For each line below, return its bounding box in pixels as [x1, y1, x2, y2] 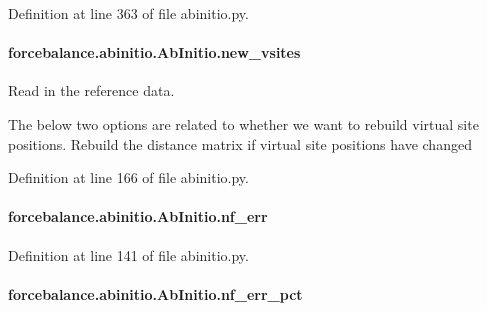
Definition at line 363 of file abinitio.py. [8, 3, 249, 23]
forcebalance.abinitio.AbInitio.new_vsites [8, 42, 301, 63]
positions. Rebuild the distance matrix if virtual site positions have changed [8, 133, 472, 154]
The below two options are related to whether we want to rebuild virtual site [8, 113, 479, 134]
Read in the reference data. [8, 80, 175, 101]
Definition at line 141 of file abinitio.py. [8, 244, 249, 265]
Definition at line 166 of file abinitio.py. [8, 167, 249, 188]
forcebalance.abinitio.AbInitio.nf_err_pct [8, 283, 303, 304]
